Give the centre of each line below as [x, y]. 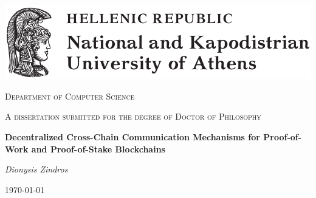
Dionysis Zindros [36, 169]
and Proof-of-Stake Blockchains [98, 148]
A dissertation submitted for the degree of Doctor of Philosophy [133, 116]
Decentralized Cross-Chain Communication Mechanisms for [132, 137]
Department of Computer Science [70, 96]
